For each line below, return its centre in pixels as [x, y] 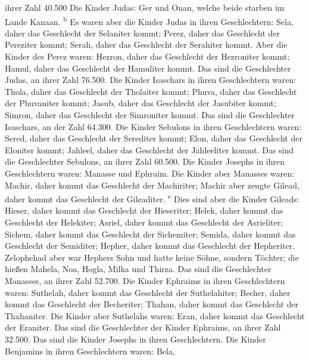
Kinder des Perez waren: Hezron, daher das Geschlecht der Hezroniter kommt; [147, 56]
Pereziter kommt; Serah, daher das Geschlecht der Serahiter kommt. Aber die [146, 44]
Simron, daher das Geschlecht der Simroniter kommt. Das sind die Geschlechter [150, 115]
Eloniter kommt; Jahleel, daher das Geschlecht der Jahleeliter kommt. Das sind [149, 149]
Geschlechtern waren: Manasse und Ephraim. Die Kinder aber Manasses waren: [150, 173]
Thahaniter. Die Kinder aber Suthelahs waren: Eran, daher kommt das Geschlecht [155, 315]
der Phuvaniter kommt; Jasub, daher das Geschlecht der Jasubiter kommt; [141, 103]
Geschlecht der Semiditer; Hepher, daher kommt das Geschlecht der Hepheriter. [150, 246]
